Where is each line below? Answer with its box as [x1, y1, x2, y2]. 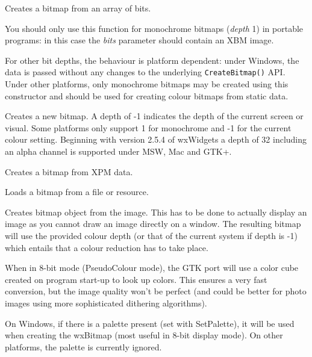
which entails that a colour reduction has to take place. [5, 241, 208, 253]
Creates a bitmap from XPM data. [5, 165, 133, 178]
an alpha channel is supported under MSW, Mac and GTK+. [5, 145, 232, 157]
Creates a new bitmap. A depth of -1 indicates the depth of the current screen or [5, 110, 304, 122]
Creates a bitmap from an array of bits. [5, 2, 151, 14]
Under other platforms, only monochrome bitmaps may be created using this [5, 78, 289, 90]
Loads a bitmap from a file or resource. [5, 185, 149, 198]
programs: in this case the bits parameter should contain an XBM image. [5, 34, 274, 46]
